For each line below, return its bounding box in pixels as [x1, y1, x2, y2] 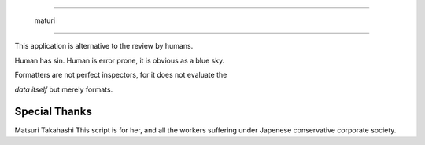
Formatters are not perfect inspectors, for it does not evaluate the [14, 71, 227, 80]
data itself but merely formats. [14, 85, 113, 94]
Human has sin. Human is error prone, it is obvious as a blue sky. [14, 56, 225, 65]
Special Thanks [14, 105, 92, 118]
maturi [34, 16, 55, 25]
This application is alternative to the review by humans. [14, 42, 194, 51]
